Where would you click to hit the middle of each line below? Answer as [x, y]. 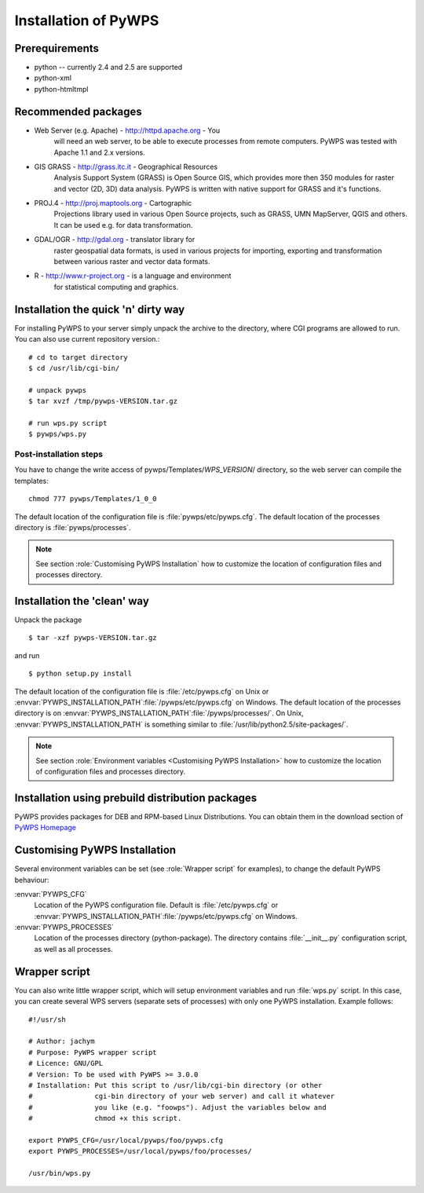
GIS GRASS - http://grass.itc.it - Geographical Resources [126, 167]
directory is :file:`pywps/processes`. [73, 527]
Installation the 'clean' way [82, 601]
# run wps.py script [68, 423]
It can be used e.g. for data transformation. [123, 225]
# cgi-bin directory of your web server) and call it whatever [182, 1096]
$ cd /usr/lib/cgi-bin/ [74, 368]
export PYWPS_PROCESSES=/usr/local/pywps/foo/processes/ [141, 1151]
